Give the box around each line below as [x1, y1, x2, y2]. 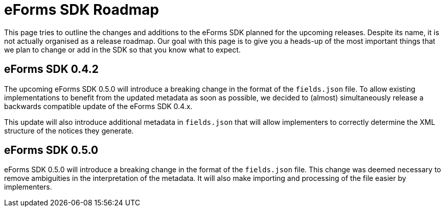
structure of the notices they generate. [4, 126, 134, 135]
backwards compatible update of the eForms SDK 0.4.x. [4, 101, 193, 111]
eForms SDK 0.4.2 [4, 63, 99, 76]
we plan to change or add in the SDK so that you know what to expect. [4, 45, 241, 54]
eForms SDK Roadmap [4, 1, 159, 18]
